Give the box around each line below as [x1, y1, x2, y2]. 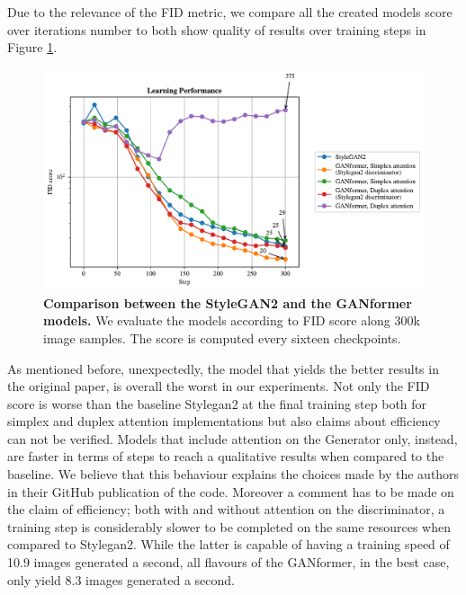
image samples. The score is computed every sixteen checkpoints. [43, 328, 401, 347]
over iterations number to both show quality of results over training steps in [7, 20, 426, 39]
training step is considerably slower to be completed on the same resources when [7, 517, 452, 536]
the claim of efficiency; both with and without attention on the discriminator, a [7, 500, 445, 519]
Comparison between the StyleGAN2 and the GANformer [43, 293, 412, 312]
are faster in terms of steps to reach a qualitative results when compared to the [7, 447, 444, 466]
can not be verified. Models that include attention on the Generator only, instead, [7, 429, 458, 448]
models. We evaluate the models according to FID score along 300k [43, 311, 420, 330]
